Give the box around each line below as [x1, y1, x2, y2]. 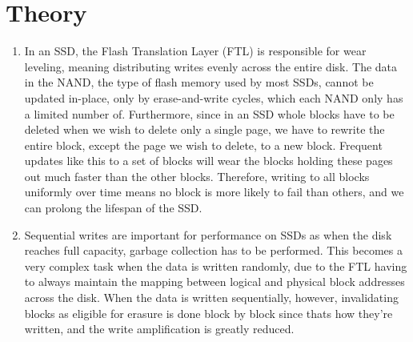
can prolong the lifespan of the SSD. [24, 199, 202, 216]
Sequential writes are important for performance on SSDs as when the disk [24, 226, 392, 243]
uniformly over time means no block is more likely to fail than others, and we [24, 183, 404, 200]
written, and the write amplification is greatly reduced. [24, 320, 295, 337]
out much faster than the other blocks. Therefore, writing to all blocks [24, 167, 370, 184]
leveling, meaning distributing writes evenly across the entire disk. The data [24, 58, 398, 74]
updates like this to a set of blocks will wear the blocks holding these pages [24, 152, 393, 169]
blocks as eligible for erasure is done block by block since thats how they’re [24, 304, 393, 321]
